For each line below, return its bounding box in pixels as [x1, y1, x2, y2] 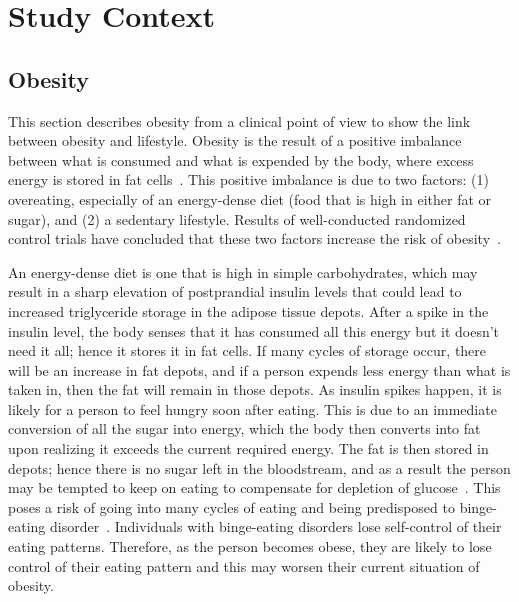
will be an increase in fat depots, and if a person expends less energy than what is [8, 359, 511, 380]
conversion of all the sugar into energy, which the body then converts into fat [8, 418, 481, 439]
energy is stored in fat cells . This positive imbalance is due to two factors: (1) [8, 169, 489, 190]
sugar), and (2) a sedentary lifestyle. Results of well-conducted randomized [8, 208, 466, 229]
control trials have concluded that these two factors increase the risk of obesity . [8, 228, 501, 249]
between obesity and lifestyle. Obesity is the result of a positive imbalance [8, 130, 462, 151]
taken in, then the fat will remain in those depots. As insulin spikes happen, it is [8, 379, 502, 400]
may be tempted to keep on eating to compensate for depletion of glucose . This [8, 477, 501, 498]
